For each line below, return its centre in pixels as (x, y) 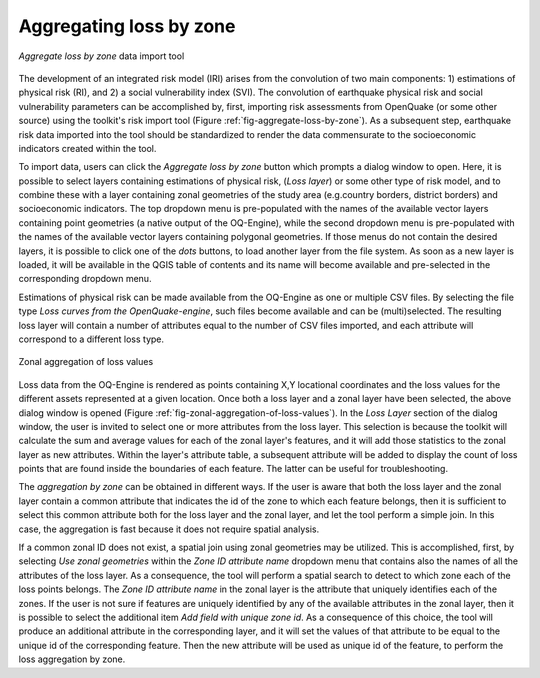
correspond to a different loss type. (91, 339)
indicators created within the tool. (87, 148)
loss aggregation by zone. (72, 659)
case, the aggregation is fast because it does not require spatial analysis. (169, 529)
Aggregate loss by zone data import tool (101, 56)
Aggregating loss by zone (127, 26)
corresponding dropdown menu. (85, 279)
